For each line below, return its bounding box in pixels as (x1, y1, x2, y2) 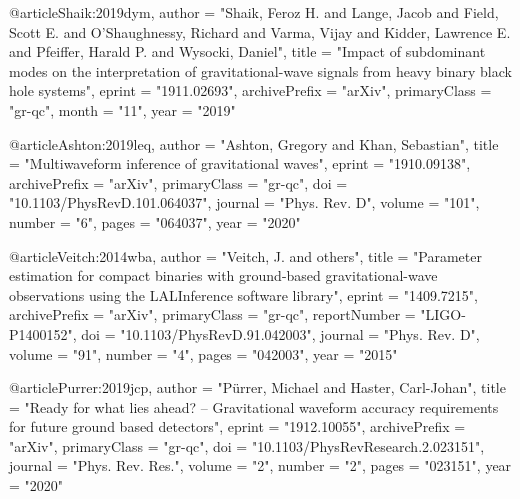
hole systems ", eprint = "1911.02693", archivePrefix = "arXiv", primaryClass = (9, 80, 492, 101)
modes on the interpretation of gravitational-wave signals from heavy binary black (9, 60, 512, 81)
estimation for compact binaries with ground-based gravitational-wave (9, 265, 438, 286)
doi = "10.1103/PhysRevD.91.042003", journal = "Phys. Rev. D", (81, 323, 480, 344)
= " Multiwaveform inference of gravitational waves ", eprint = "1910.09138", (9, 153, 471, 174)
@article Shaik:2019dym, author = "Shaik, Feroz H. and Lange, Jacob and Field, (9, 2, 499, 22)
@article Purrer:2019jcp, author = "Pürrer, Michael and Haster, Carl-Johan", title (9, 377, 506, 398)
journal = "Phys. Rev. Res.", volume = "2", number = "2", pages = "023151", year (9, 455, 512, 476)
